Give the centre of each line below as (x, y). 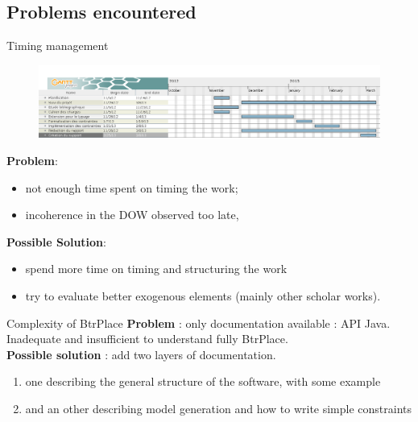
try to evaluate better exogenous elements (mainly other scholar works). (203, 296)
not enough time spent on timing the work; (132, 187)
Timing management (58, 46)
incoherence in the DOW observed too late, (132, 215)
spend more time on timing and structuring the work (156, 269)
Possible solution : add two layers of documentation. (141, 354)
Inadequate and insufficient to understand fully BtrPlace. (147, 339)
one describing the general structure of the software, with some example (203, 381)
